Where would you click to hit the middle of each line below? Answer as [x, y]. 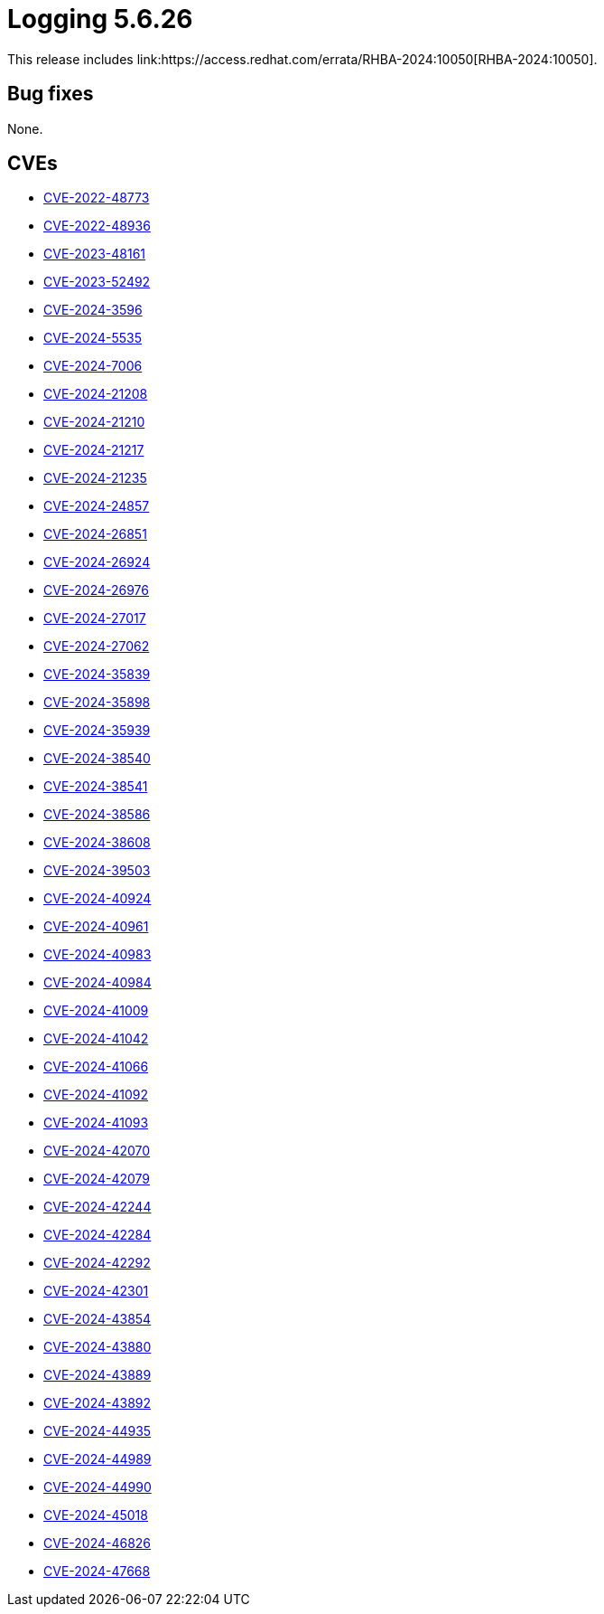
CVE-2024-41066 [96, 1067]
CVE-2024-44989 [98, 1459]
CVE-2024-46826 [98, 1543]
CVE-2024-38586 [97, 815]
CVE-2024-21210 [94, 422]
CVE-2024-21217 [94, 450]
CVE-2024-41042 [96, 1039]
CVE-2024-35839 [97, 675]
